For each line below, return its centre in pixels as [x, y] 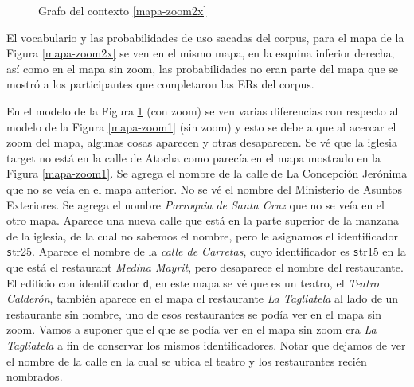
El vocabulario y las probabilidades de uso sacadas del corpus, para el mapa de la [205, 37]
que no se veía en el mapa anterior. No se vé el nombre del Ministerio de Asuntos [205, 188]
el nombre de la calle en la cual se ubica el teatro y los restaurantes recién [187, 360]
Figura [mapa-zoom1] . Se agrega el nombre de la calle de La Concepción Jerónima [207, 173]
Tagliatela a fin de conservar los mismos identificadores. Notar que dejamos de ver [206, 345]
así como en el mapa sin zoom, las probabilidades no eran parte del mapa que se [203, 68]
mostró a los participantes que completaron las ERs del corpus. [160, 84]
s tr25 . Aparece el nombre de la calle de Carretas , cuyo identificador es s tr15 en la [206, 251]
